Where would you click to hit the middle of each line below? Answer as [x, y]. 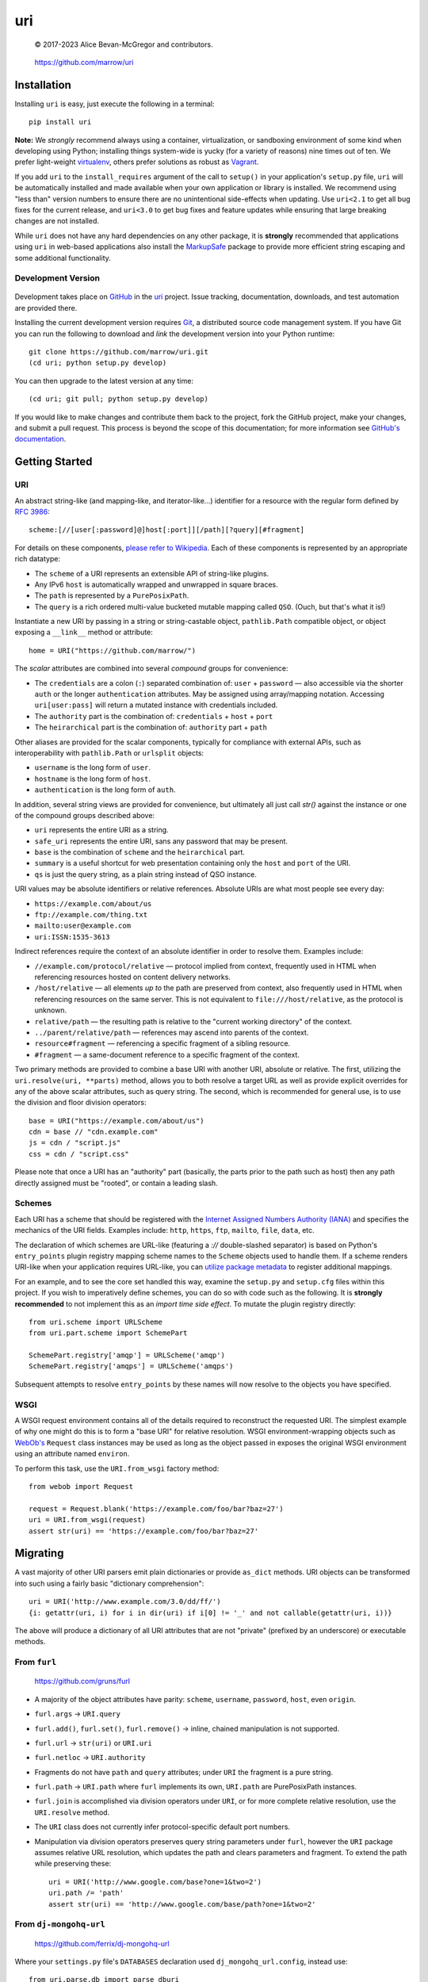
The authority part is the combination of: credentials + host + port [154, 716]
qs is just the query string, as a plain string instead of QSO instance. [145, 874]
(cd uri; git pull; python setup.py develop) [119, 399]
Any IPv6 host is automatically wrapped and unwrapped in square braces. [156, 584]
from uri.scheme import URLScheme [96, 1322]
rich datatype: [38, 559]
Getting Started [53, 462]
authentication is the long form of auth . [105, 790]
